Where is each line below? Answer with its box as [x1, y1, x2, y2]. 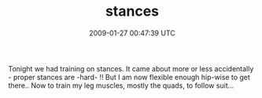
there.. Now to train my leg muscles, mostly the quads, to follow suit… [8, 81, 234, 90]
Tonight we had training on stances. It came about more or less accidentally [8, 64, 254, 73]
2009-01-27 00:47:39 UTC [89, 28, 175, 38]
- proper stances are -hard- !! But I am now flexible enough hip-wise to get [8, 72, 250, 82]
